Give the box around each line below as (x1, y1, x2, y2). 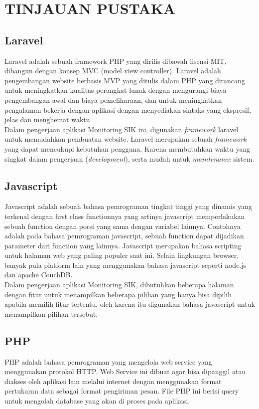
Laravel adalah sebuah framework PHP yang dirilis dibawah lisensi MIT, (4, 55, 227, 66)
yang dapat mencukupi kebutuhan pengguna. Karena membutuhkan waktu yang (4, 143, 251, 154)
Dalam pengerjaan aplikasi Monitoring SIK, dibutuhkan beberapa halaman (4, 279, 234, 290)
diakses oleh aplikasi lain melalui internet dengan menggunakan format (4, 376, 222, 386)
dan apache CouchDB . (4, 269, 73, 280)
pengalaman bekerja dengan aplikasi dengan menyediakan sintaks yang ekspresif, (4, 104, 252, 115)
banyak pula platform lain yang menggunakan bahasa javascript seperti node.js (4, 259, 247, 270)
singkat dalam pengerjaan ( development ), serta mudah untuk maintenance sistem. (4, 153, 255, 164)
